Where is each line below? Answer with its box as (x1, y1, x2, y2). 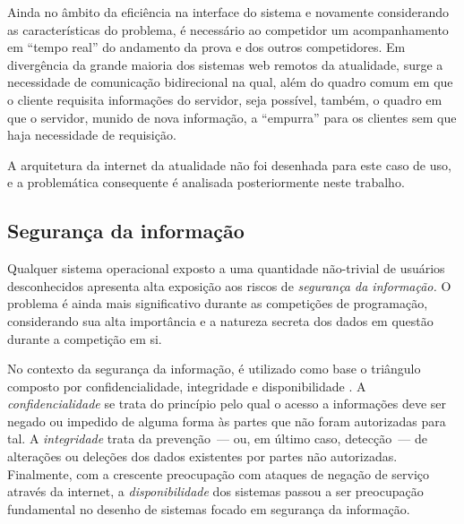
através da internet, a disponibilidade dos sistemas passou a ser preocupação (7, 482, 424, 501)
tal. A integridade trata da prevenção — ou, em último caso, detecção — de (7, 429, 427, 448)
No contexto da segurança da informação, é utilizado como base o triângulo (7, 359, 421, 378)
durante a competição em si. (7, 329, 162, 348)
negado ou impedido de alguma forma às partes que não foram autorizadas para (7, 411, 446, 430)
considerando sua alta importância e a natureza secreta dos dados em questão (7, 311, 434, 330)
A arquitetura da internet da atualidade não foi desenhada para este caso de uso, (7, 155, 451, 174)
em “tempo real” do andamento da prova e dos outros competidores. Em (7, 38, 406, 56)
